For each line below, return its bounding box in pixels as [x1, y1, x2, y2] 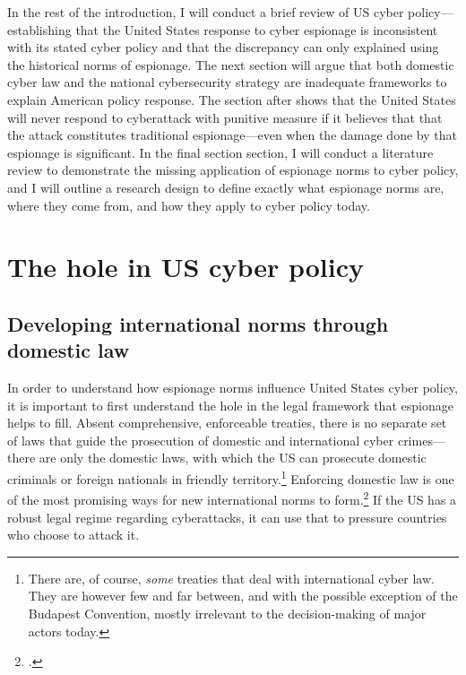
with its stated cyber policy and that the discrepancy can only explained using [7, 38, 439, 56]
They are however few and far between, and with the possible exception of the [28, 586, 458, 605]
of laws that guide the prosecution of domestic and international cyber [7, 430, 394, 449]
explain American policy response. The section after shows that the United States [7, 90, 456, 108]
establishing [7, 20, 72, 39]
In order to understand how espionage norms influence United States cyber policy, [7, 378, 458, 397]
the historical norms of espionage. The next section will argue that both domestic [7, 55, 454, 74]
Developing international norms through [7, 309, 389, 337]
